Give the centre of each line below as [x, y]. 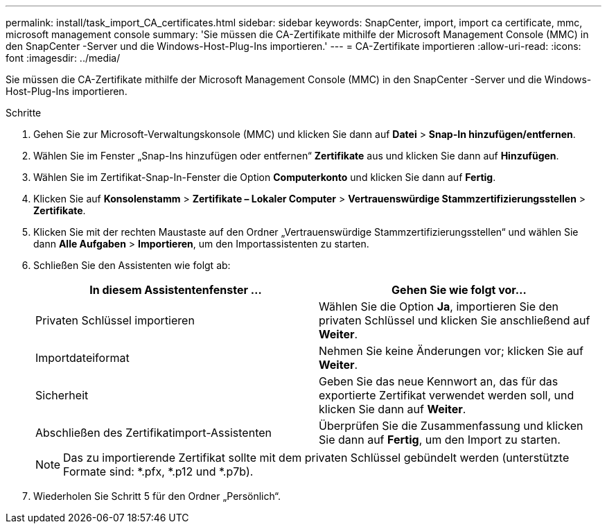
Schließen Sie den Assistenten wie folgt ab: [132, 265]
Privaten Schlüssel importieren [115, 320]
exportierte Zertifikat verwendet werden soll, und [447, 395]
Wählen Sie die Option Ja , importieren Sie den [439, 306]
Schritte [24, 113]
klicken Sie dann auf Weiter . [393, 409]
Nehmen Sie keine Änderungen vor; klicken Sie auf [451, 351]
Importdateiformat [82, 358]
